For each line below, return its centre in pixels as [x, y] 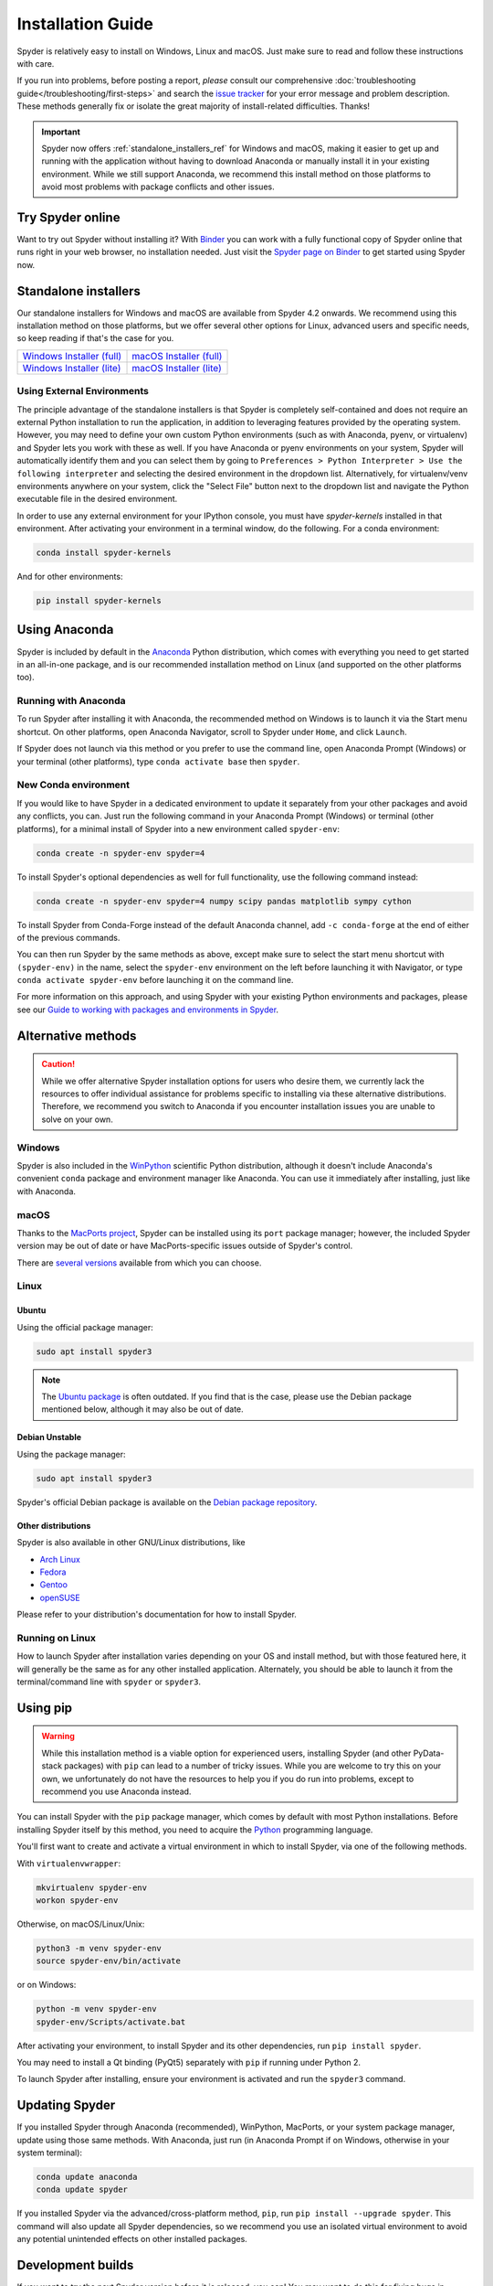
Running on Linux [56, 1638]
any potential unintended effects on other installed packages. [132, 2239]
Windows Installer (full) [72, 356]
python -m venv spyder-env [96, 2009]
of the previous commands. [68, 937]
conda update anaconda [87, 2177]
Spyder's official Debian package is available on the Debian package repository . [167, 1502]
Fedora [53, 1572]
